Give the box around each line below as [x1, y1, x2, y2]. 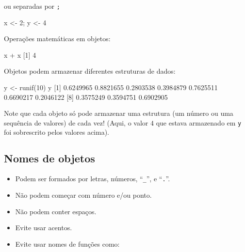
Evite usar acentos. [15, 222, 72, 233]
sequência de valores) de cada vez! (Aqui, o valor [4, 117, 148, 127]
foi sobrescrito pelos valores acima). [4, 127, 110, 137]
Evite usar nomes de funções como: [15, 238, 120, 249]
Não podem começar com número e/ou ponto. [15, 189, 152, 200]
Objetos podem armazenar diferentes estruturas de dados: [4, 66, 176, 76]
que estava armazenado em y [156, 117, 242, 127]
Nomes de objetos [4, 151, 95, 166]
